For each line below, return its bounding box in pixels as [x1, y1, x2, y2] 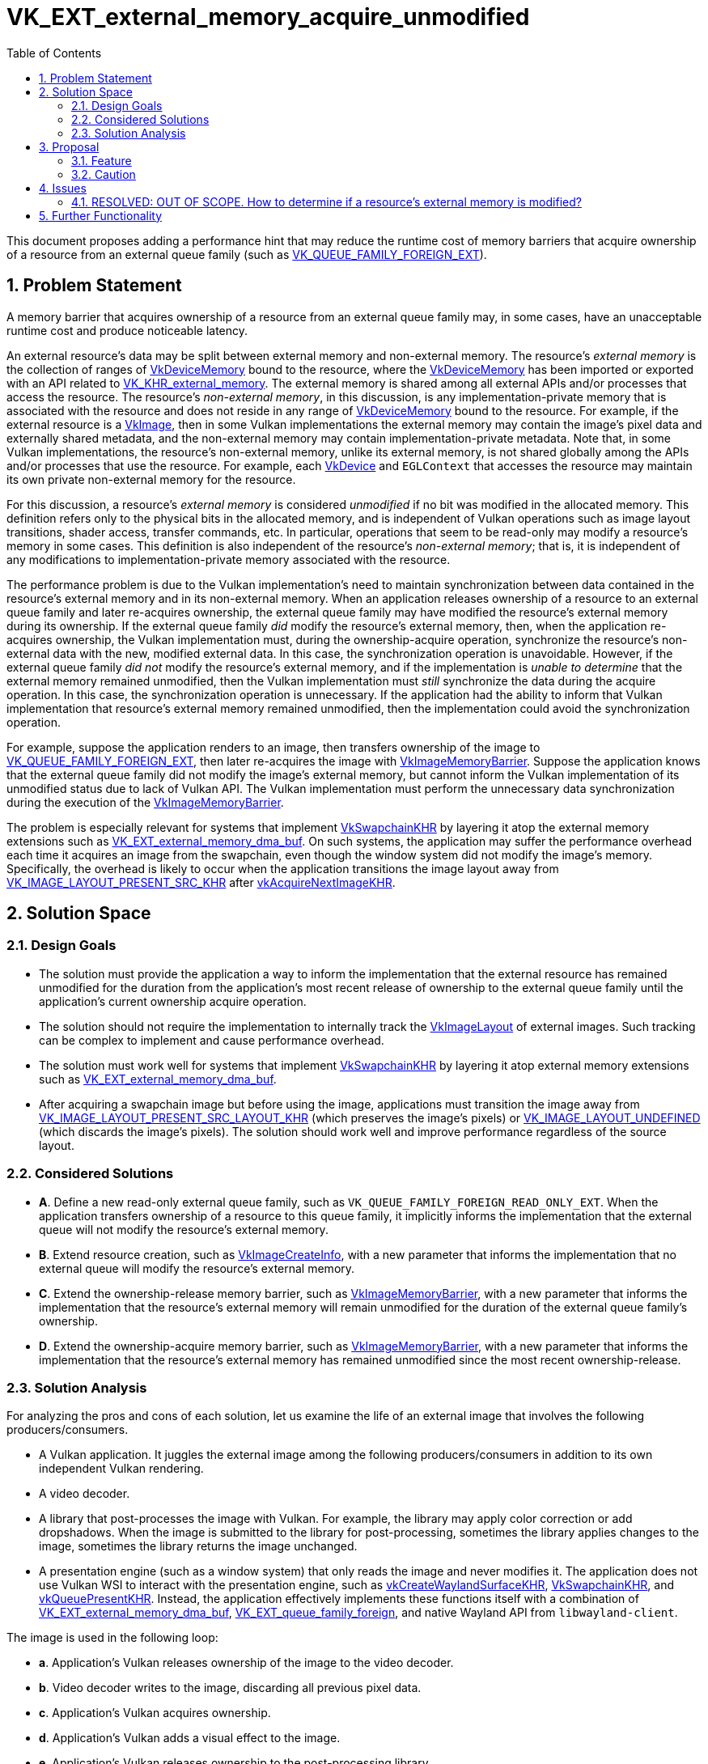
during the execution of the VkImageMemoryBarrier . [6, 795, 284, 809]
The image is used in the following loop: [6, 1630, 218, 1645]
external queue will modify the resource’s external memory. [39, 1261, 355, 1275]
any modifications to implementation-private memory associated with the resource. [6, 552, 451, 566]
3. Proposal [39, 139, 100, 154]
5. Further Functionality [39, 208, 163, 223]
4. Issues [39, 180, 87, 195]
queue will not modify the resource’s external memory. [39, 1222, 329, 1236]
